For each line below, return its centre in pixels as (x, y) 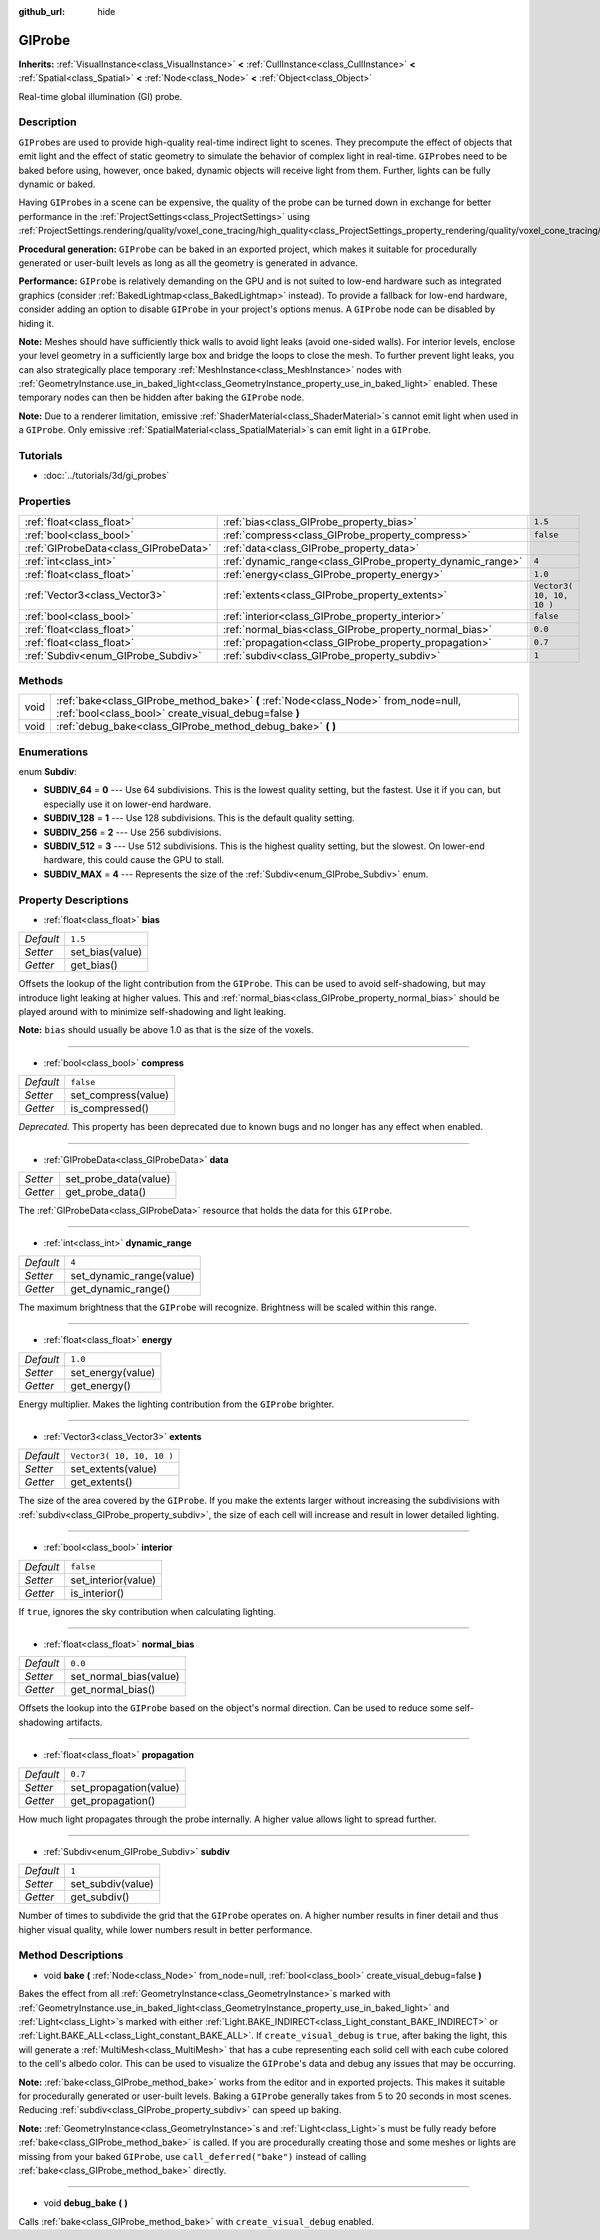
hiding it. (36, 323)
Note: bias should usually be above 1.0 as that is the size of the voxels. (166, 1030)
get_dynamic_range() (120, 1288)
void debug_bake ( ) (86, 2203)
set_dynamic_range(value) (132, 1275)
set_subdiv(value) (112, 1884)
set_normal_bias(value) (125, 1677)
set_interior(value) (113, 1580)
